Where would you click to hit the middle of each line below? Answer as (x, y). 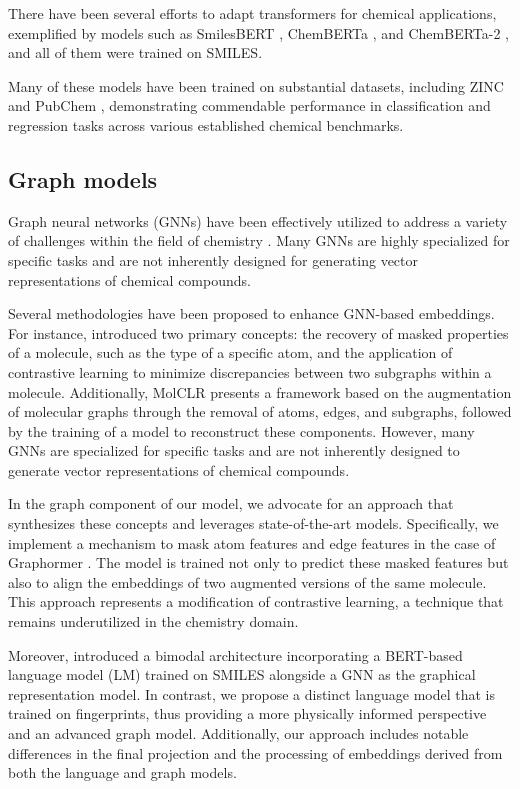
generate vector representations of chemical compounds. (179, 469)
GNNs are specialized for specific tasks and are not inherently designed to (234, 450)
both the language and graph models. (122, 772)
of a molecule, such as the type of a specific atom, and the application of (230, 352)
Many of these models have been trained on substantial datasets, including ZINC (256, 85)
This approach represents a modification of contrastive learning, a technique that (256, 601)
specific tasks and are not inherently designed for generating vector (213, 259)
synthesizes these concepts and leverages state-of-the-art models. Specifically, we (253, 523)
